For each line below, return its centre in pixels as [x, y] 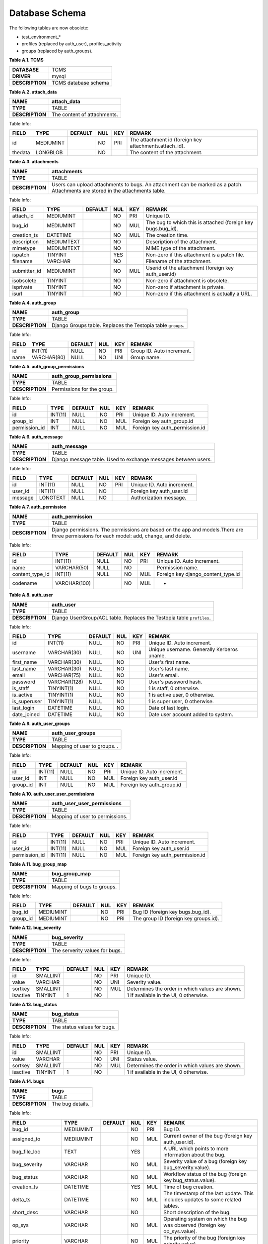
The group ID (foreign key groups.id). [176, 919]
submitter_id [27, 271]
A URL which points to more [196, 1148]
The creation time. [167, 235]
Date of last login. [169, 708]
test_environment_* [41, 37]
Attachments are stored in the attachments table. [108, 191]
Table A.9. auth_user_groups [40, 724]
